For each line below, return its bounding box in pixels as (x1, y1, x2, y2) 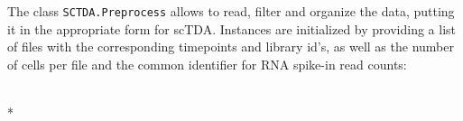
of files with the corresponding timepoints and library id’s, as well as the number (7, 37, 454, 56)
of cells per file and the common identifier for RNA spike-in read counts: (7, 54, 407, 73)
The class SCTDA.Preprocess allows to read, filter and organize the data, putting (7, 2, 455, 20)
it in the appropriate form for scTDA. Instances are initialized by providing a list (7, 19, 456, 38)
